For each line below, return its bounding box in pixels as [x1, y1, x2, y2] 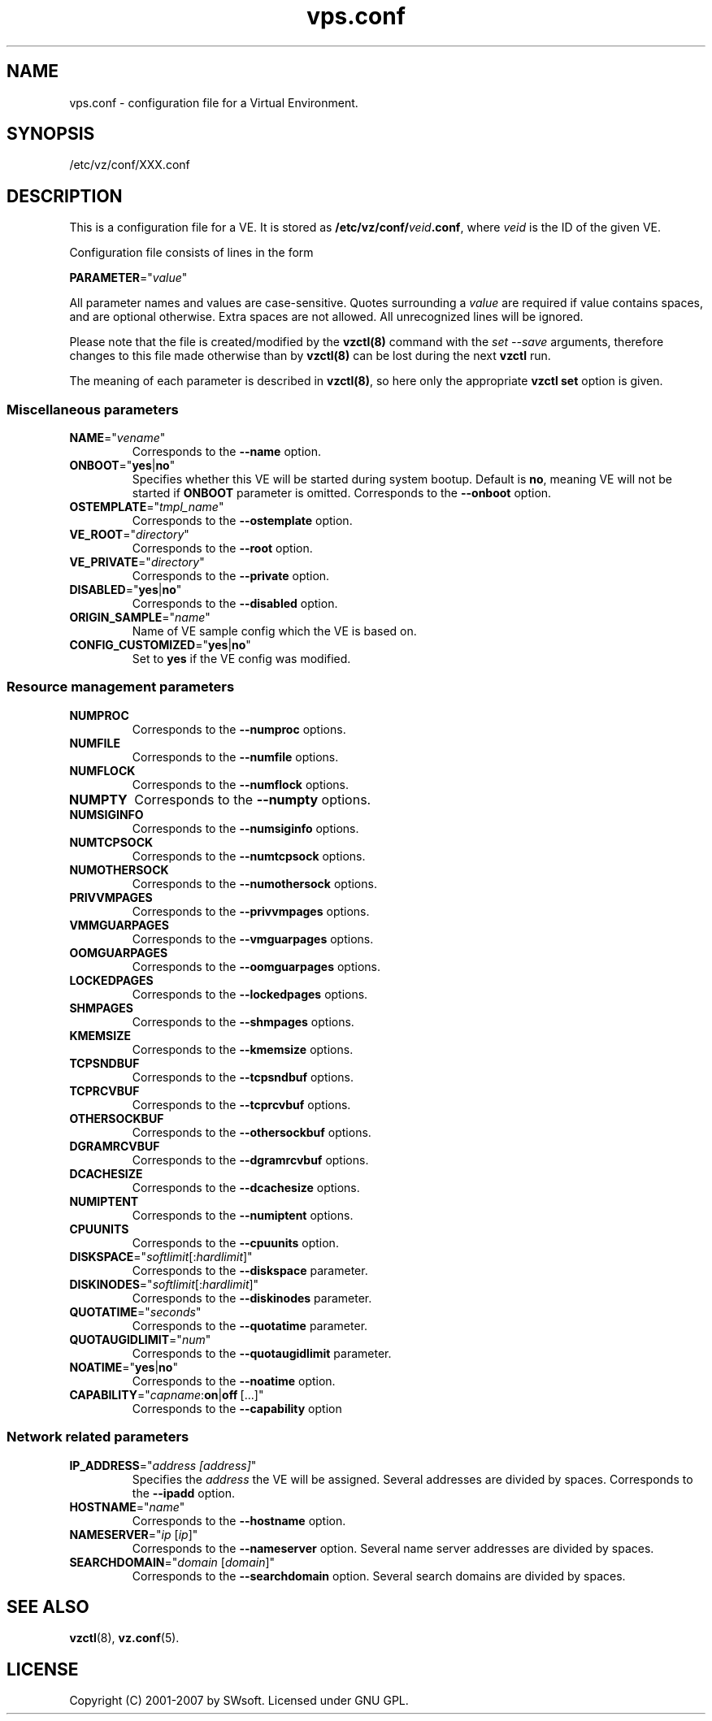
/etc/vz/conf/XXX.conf [69, 158, 190, 172]
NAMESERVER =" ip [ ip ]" [69, 1527, 198, 1541]
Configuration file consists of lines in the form [69, 245, 314, 260]
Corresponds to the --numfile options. [132, 749, 339, 764]
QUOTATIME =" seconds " [69, 1304, 202, 1319]
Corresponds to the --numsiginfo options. [132, 821, 359, 835]
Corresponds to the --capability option [132, 1401, 342, 1415]
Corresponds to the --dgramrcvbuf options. [132, 1152, 369, 1167]
